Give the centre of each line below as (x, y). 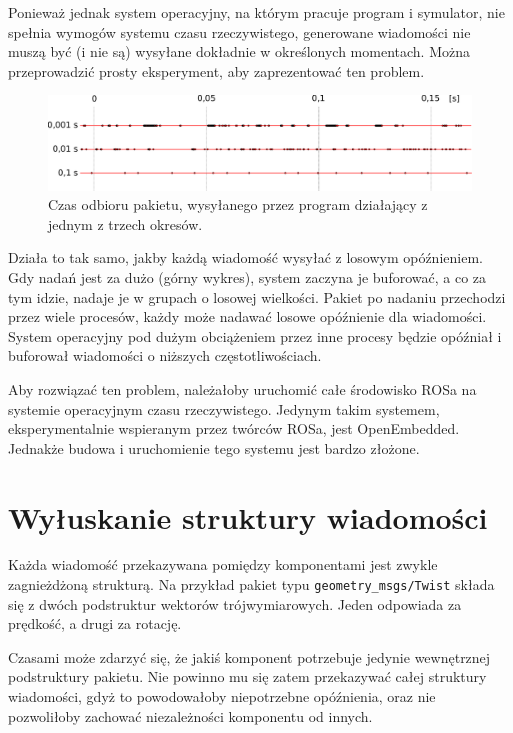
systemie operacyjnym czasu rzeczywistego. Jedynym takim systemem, (224, 408)
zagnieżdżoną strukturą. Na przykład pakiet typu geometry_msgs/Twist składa (251, 584)
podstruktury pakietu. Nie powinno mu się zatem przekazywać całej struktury (247, 676)
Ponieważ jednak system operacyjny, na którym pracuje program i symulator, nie (256, 12)
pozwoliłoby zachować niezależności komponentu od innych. (190, 715)
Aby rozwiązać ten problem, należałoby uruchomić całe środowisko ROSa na (242, 388)
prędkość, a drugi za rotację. (95, 623)
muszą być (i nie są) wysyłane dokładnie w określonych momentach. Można (239, 51)
